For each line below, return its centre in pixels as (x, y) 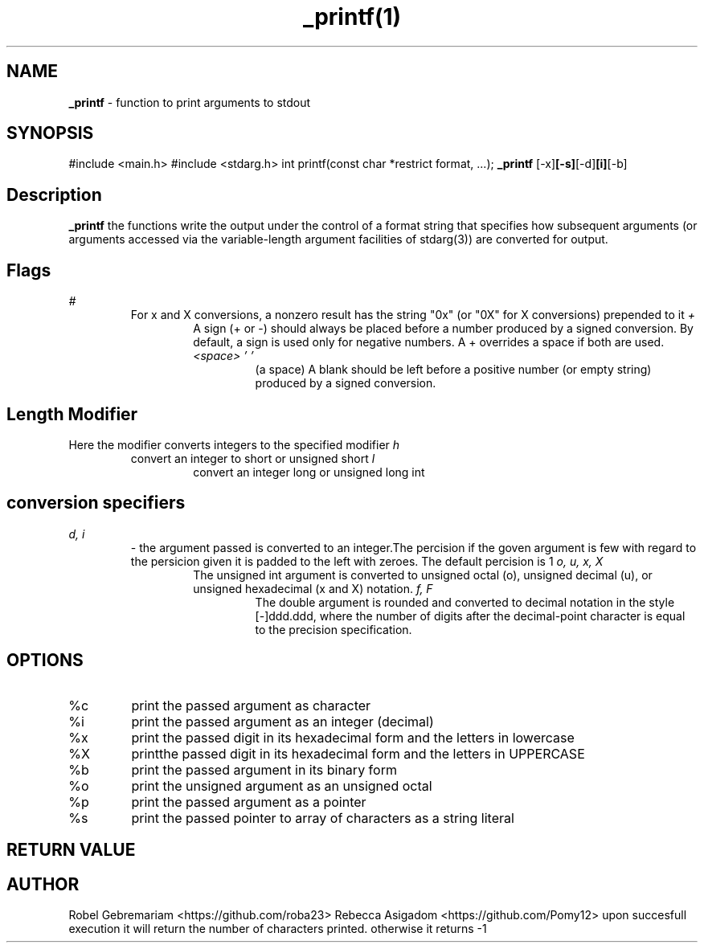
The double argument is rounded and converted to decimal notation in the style (465, 602)
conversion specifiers (96, 503)
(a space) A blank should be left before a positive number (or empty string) (453, 370)
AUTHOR (43, 884)
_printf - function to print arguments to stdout (190, 102)
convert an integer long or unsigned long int (309, 472)
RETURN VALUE (71, 850)
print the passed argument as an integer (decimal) (282, 721)
